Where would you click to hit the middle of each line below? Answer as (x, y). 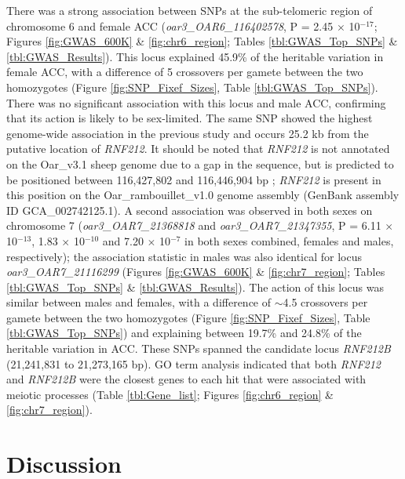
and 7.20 (123, 240)
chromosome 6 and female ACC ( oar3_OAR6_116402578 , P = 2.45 (170, 25)
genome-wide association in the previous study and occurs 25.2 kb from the (188, 133)
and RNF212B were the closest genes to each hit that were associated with (186, 379)
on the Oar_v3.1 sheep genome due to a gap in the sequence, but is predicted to (200, 163)
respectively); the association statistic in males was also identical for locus (184, 256)
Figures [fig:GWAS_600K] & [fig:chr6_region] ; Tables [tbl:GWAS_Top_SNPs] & (202, 41)
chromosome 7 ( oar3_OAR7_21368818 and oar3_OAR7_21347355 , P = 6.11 (194, 225)
